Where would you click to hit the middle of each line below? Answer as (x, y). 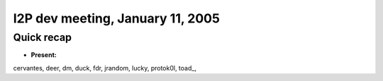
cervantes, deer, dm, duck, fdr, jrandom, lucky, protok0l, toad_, (105, 68)
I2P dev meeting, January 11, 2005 (116, 18)
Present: (44, 55)
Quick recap (43, 37)
